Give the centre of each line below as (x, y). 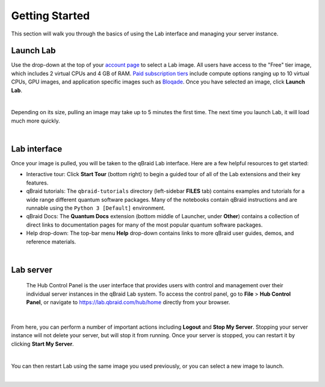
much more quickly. (36, 121)
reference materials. (51, 242)
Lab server (32, 270)
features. (37, 183)
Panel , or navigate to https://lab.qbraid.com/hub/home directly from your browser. (128, 302)
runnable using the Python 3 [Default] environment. (96, 208)
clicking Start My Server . (43, 344)
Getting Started (51, 16)
